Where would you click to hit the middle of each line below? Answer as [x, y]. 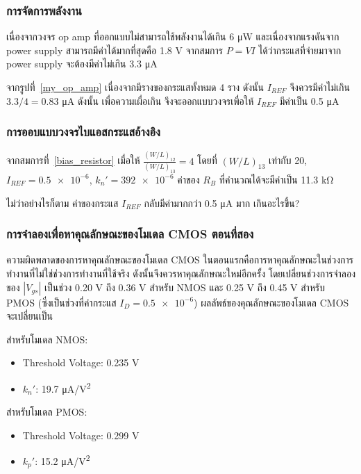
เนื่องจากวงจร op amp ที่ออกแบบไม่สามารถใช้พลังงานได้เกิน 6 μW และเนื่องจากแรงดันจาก [173, 36]
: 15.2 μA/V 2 [62, 460]
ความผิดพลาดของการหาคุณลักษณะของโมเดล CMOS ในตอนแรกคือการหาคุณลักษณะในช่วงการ [180, 260]
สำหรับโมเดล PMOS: [47, 412]
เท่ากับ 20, [288, 160]
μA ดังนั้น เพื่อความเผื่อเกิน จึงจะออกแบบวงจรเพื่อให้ [158, 100]
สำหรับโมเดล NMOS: [47, 339]
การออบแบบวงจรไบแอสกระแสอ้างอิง [83, 132]
